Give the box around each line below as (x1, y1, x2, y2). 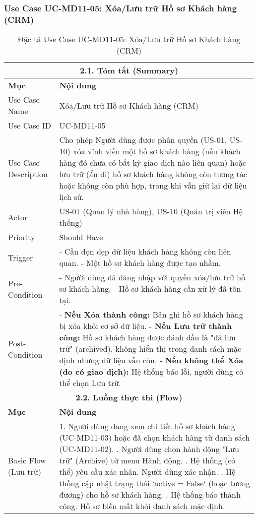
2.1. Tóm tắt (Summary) (79, 65, 179, 76)
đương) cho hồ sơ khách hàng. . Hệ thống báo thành (59, 489, 241, 501)
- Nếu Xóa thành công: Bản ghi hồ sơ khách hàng (59, 309, 243, 321)
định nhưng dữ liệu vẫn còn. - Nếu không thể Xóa (59, 354, 244, 366)
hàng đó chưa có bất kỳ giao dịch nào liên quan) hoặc (59, 157, 246, 169)
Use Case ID (8, 120, 52, 131)
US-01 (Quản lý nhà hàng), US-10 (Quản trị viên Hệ (59, 205, 243, 217)
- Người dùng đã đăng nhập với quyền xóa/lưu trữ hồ (59, 271, 246, 283)
